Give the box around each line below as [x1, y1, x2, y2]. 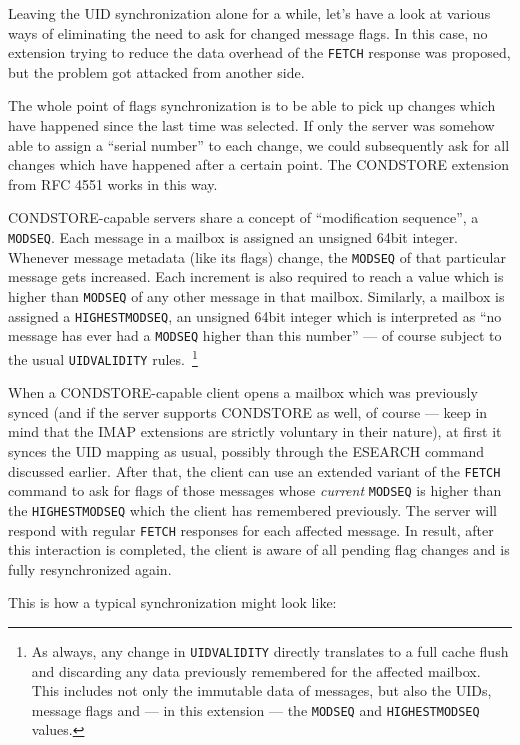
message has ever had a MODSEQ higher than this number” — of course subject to [8, 325, 502, 346]
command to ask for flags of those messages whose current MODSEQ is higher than [8, 480, 502, 501]
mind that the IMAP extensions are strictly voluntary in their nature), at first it [8, 421, 502, 442]
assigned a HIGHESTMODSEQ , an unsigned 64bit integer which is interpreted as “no [8, 305, 502, 326]
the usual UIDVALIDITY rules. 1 [8, 345, 198, 369]
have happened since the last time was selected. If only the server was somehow [8, 115, 495, 136]
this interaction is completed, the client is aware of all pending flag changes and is [8, 539, 510, 560]
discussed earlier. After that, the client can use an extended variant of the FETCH [8, 460, 501, 481]
